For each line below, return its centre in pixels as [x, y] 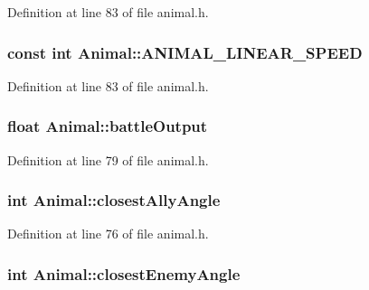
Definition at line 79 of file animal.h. [108, 159]
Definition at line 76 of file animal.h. [108, 234]
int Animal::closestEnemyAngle [124, 273]
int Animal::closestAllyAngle [114, 200]
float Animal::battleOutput [108, 126]
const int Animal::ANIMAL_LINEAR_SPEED [185, 52]
